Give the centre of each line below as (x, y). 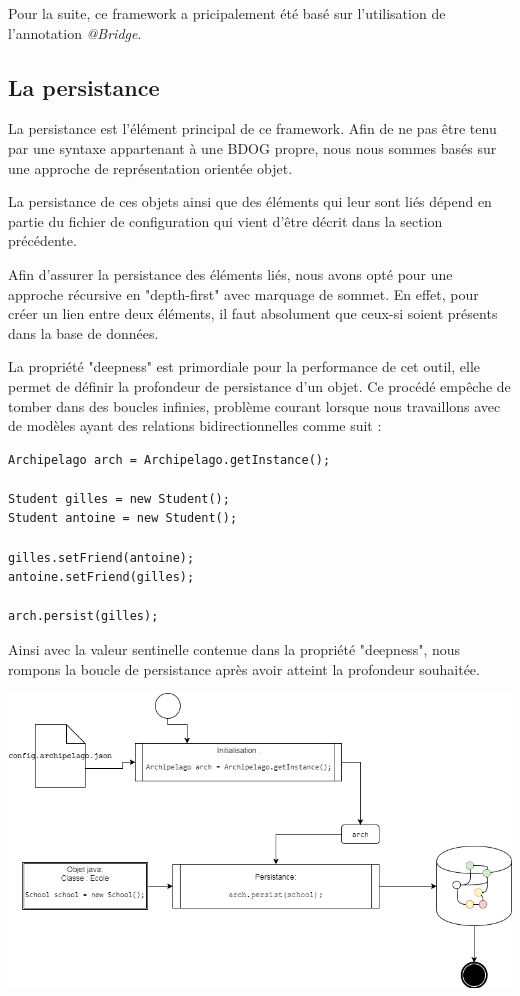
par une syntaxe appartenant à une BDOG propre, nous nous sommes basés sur (252, 147)
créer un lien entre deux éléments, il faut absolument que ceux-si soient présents (253, 313)
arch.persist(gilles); (83, 616)
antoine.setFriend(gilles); (101, 577)
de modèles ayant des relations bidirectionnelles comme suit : (195, 425)
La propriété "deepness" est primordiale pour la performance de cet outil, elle (244, 366)
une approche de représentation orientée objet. (150, 167)
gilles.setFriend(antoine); (101, 557)
